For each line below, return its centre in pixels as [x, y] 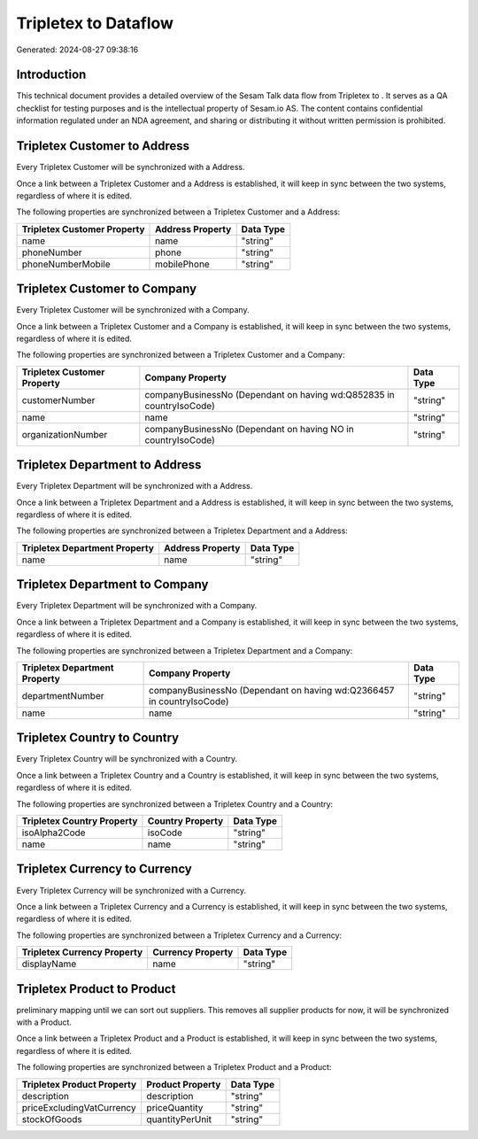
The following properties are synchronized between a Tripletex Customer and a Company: [181, 355]
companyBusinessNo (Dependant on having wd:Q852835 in [270, 394]
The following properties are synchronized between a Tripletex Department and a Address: [182, 531]
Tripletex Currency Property [82, 952]
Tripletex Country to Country [98, 738]
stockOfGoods [52, 1119]
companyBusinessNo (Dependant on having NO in [249, 429]
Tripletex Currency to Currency [104, 869]
